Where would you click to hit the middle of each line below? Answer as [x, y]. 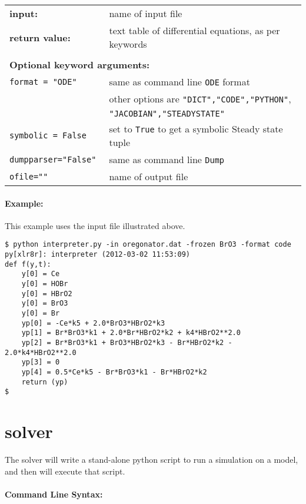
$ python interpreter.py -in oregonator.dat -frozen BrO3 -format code [148, 245]
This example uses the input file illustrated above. [95, 225]
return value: [40, 37]
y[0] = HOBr [45, 284]
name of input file [146, 13]
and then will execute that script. [65, 471]
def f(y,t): [28, 264]
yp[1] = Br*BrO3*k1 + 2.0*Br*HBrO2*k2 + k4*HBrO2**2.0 [131, 333]
